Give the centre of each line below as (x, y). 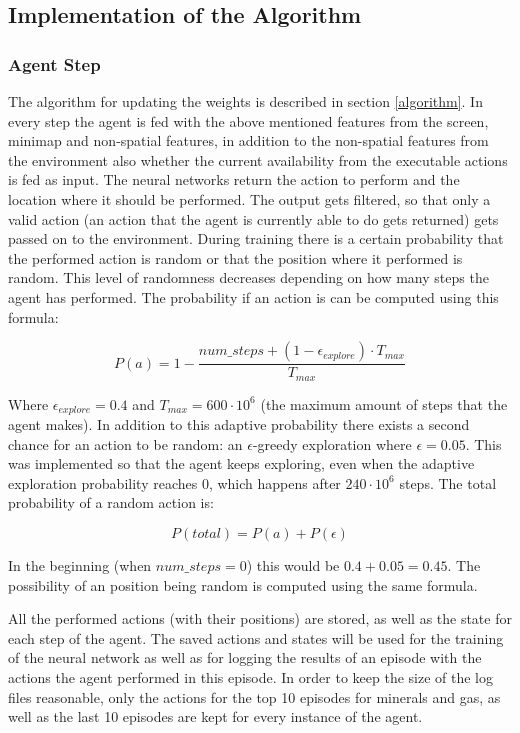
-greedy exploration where (332, 443)
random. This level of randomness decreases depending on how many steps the (248, 277)
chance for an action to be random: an (125, 443)
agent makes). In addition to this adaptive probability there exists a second (239, 424)
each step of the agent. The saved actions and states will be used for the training (256, 637)
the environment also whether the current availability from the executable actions (258, 159)
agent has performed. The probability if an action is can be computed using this (253, 296)
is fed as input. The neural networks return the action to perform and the (234, 179)
